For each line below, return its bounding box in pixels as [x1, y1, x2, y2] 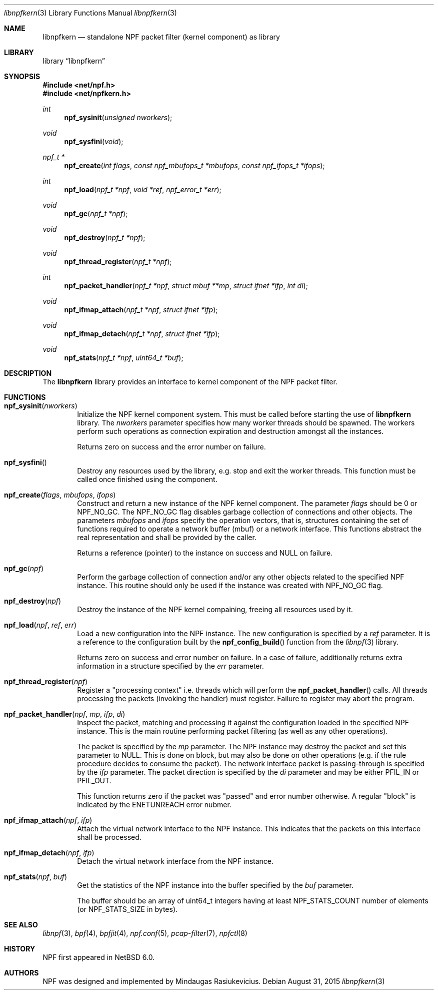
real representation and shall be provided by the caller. [77, 533, 256, 542]
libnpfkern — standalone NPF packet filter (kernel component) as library [42, 33, 280, 41]
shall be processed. [77, 833, 141, 841]
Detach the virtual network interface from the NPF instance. [77, 857, 274, 865]
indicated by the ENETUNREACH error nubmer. [77, 800, 231, 809]
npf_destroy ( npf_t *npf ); [64, 233, 145, 242]
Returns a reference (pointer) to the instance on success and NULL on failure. [77, 549, 333, 557]
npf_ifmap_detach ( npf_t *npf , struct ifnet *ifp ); [64, 329, 220, 338]
